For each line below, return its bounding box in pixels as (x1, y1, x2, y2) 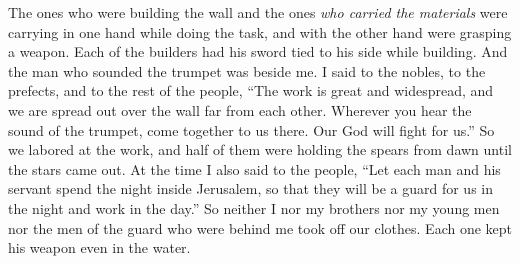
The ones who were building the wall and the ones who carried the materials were (8, 2, 508, 22)
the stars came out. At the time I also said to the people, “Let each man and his (8, 158, 501, 179)
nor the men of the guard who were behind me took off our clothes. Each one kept (8, 217, 513, 238)
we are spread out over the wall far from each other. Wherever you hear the (8, 99, 472, 120)
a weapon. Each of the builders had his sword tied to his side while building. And (8, 41, 508, 62)
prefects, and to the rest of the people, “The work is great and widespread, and (8, 80, 494, 101)
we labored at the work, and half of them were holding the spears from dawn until (8, 139, 512, 160)
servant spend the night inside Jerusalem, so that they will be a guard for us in (8, 178, 493, 199)
